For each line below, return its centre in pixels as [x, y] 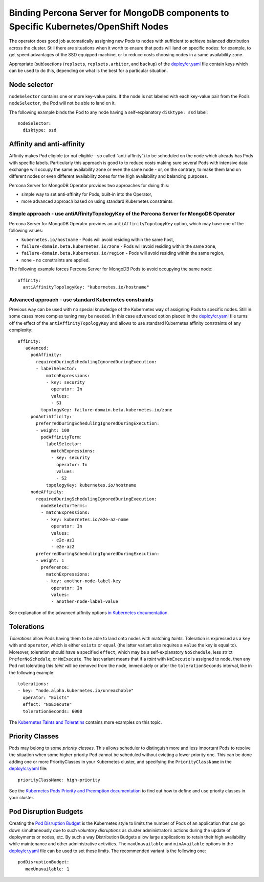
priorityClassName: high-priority [59, 780]
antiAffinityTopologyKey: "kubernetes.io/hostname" [86, 287]
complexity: [21, 330]
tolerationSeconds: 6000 [53, 711]
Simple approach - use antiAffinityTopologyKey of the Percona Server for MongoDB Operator [122, 214]
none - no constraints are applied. [55, 260]
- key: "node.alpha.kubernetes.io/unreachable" [76, 691]
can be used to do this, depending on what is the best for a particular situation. [88, 71]
